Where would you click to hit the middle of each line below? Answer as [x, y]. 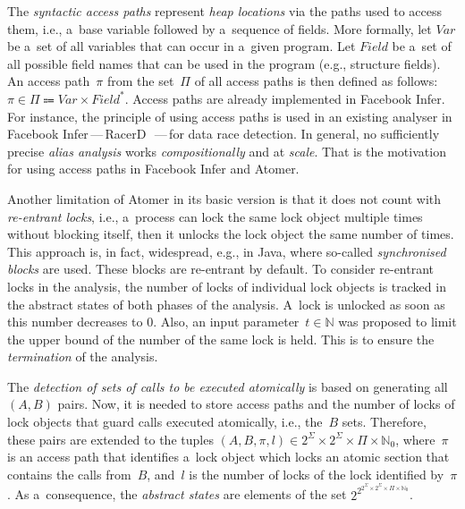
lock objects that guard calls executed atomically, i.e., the [165, 422]
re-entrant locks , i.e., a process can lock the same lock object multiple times [215, 216]
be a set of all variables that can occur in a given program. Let [182, 46]
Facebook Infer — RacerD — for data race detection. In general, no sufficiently [224, 134]
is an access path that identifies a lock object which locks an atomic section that [228, 457]
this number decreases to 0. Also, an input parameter [153, 322]
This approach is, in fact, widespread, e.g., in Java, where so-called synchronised [227, 251]
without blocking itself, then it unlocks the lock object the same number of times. [231, 234]
